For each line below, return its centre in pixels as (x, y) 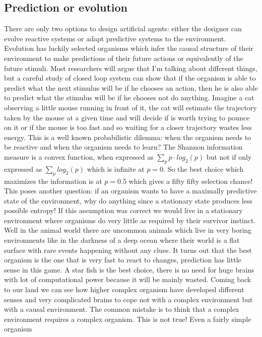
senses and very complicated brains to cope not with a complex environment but (128, 299)
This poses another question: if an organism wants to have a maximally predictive (130, 191)
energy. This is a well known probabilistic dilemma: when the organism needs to (128, 137)
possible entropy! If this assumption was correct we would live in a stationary (123, 210)
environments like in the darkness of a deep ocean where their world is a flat (122, 240)
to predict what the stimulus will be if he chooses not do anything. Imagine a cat (129, 97)
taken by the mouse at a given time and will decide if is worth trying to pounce (127, 117)
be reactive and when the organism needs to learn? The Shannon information (123, 147)
